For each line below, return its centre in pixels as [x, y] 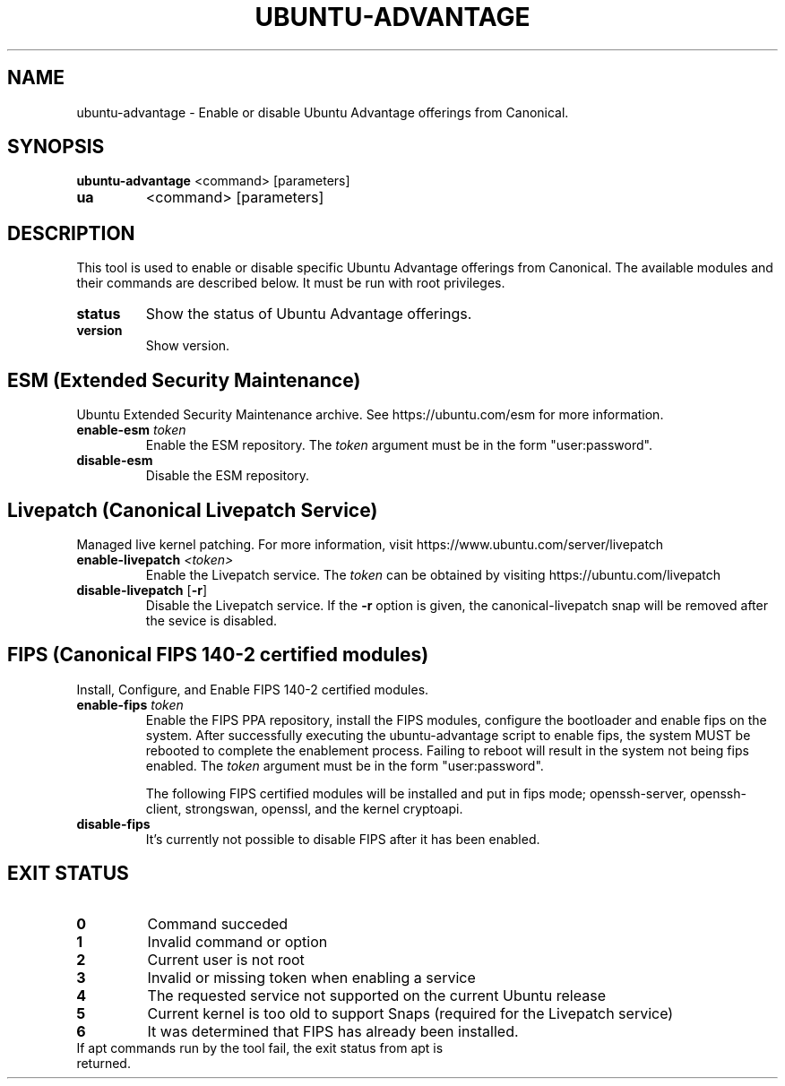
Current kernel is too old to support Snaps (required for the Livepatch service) [410, 1013]
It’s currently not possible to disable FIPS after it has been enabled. [343, 839]
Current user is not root [226, 959]
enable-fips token [130, 704]
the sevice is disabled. [211, 620]
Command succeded [218, 923]
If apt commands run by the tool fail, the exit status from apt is [260, 1047]
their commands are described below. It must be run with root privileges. [291, 283]
